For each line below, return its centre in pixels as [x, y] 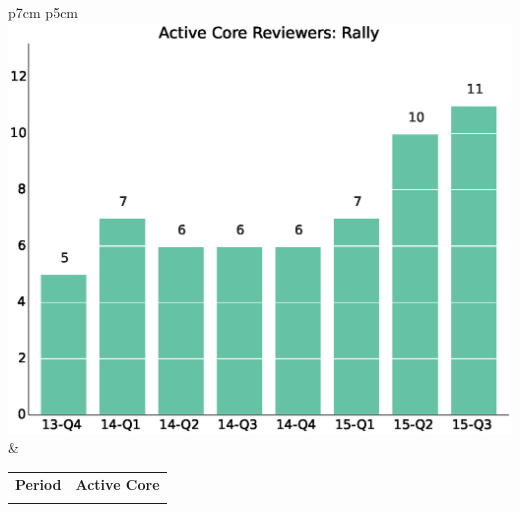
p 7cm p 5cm [43, 12]
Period [38, 483]
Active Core [117, 483]
